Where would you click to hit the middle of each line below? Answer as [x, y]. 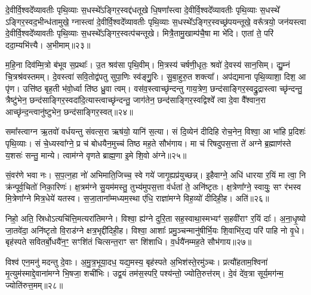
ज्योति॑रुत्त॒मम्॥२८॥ [34, 285]
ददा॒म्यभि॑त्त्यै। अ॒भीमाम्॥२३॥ [48, 44]
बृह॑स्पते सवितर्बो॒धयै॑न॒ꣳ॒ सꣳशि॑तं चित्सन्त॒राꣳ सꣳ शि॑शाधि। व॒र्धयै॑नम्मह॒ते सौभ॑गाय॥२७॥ [129, 242]
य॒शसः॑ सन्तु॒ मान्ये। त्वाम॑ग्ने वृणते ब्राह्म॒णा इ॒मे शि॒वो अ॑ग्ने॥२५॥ [96, 155]
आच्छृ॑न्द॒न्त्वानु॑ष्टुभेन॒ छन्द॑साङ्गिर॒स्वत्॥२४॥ [69, 111]
